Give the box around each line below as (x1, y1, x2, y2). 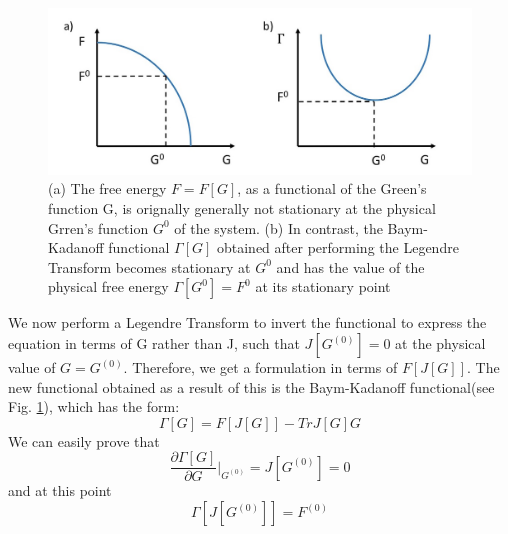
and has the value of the (276, 256, 425, 277)
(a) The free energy (48, 178, 167, 199)
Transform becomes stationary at (48, 256, 251, 277)
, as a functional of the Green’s (237, 178, 427, 199)
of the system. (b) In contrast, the (174, 217, 383, 238)
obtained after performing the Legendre (216, 237, 459, 258)
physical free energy (48, 276, 169, 297)
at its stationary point (255, 276, 391, 297)
